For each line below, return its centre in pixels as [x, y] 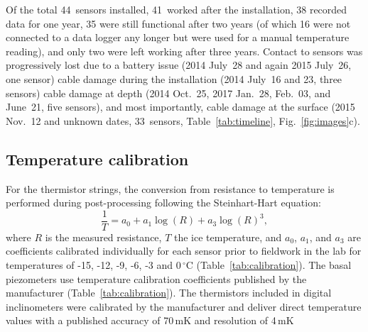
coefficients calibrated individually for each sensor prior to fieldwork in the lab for [184, 251]
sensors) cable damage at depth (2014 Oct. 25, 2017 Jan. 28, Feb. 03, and [168, 93]
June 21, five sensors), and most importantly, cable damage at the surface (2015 [180, 107]
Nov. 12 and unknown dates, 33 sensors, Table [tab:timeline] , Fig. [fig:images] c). [183, 120]
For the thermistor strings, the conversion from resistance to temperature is [170, 188]
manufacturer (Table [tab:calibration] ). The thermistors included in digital [169, 293]
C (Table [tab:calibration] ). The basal [269, 264]
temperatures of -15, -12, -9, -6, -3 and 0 [93, 264]
